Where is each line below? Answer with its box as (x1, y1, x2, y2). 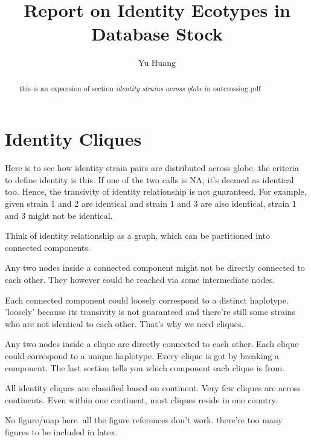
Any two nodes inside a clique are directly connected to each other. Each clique (5, 337, 299, 350)
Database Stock (91, 21, 223, 46)
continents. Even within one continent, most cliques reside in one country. (5, 393, 278, 406)
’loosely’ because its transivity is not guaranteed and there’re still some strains (5, 305, 296, 318)
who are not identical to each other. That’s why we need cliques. (5, 317, 244, 330)
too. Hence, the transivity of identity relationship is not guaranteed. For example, (5, 185, 307, 198)
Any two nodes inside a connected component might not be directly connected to (5, 261, 305, 274)
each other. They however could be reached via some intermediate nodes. (5, 273, 275, 286)
